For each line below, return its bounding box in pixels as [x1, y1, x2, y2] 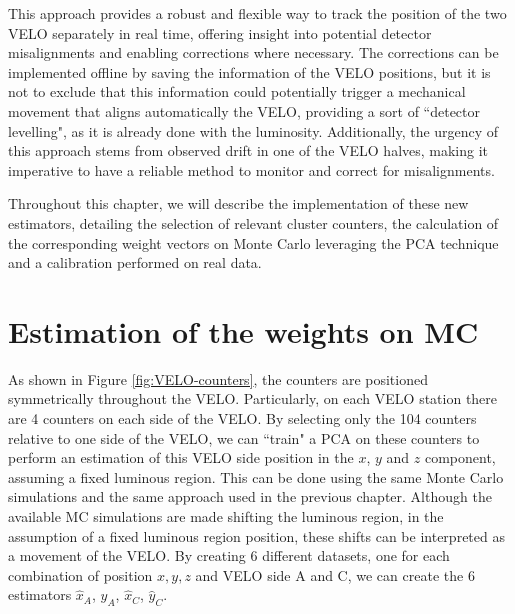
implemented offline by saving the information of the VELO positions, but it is [8, 61, 491, 82]
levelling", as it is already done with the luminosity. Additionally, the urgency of [8, 120, 499, 141]
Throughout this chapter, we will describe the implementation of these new [8, 193, 469, 214]
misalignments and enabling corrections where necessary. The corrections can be [8, 42, 499, 63]
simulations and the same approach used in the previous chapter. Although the [8, 486, 492, 507]
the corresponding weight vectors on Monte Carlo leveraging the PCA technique [8, 232, 499, 253]
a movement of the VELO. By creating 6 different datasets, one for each [8, 545, 450, 566]
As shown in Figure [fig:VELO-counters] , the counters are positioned [8, 368, 428, 389]
